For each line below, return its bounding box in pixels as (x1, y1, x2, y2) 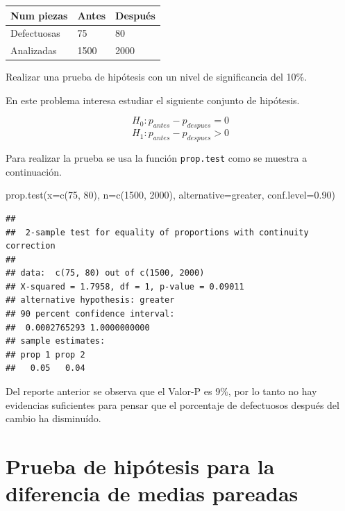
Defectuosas (10, 26, 60, 40)
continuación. (6, 164, 62, 178)
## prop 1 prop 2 (6, 349, 85, 360)
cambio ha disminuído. (6, 411, 101, 426)
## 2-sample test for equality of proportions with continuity (6, 227, 309, 237)
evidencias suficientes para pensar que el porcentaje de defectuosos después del (6, 397, 339, 412)
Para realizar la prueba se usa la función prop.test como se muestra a (6, 151, 308, 165)
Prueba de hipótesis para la (6, 452, 275, 480)
